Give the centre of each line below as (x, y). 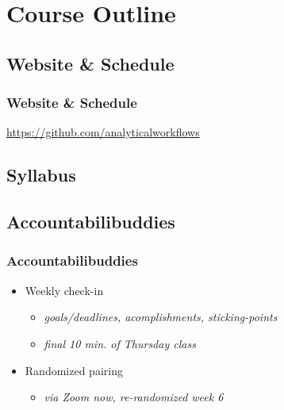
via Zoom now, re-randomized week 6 (134, 397)
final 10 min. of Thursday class (120, 343)
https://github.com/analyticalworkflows (103, 132)
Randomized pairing (74, 370)
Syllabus (41, 175)
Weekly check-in (64, 290)
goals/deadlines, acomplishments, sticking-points (161, 317)
